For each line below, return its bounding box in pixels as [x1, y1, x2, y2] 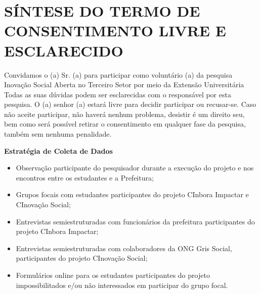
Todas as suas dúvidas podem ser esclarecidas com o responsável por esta [4, 89, 231, 99]
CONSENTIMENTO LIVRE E [4, 20, 226, 41]
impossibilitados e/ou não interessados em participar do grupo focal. [16, 279, 228, 290]
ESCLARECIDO [4, 40, 123, 61]
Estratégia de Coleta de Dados [4, 145, 113, 156]
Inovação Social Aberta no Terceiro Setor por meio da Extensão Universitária [4, 79, 244, 90]
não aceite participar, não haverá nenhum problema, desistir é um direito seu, [4, 108, 245, 119]
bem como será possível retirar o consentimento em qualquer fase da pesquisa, [4, 119, 246, 129]
